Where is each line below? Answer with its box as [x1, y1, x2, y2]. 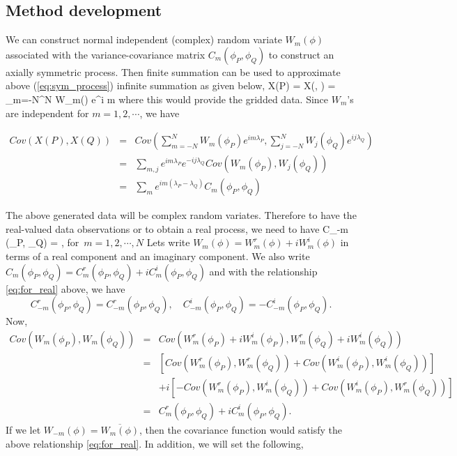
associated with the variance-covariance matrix [6, 47, 206, 61]
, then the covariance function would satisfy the [139, 422, 343, 436]
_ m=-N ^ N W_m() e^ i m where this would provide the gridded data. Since [6, 91, 329, 106]
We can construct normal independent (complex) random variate [6, 32, 282, 47]
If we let [6, 422, 41, 436]
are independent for [6, 105, 89, 120]
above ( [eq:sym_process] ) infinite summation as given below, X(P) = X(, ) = [6, 78, 336, 93]
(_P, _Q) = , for [6, 235, 79, 250]
